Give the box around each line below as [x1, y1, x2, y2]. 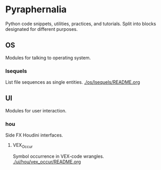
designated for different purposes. [5, 26, 78, 32]
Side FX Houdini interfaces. [5, 132, 63, 138]
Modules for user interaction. [5, 107, 67, 114]
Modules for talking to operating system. [5, 54, 91, 61]
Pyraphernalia [5, 4, 67, 15]
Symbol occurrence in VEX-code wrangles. [12, 153, 104, 159]
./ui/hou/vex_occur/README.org [12, 158, 81, 165]
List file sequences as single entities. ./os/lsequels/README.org [5, 79, 140, 85]
